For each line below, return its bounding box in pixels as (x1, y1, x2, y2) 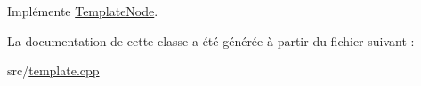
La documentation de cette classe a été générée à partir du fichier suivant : (7, 31, 415, 50)
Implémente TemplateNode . (7, 2, 158, 20)
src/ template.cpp (7, 61, 100, 80)
